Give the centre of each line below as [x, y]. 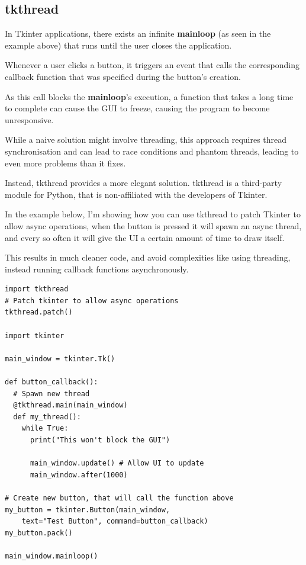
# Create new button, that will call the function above [119, 498]
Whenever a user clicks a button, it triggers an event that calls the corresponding [152, 65]
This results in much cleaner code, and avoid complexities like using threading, [148, 257]
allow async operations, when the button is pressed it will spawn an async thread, [153, 225]
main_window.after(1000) [79, 475]
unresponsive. [29, 119]
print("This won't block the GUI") [100, 440]
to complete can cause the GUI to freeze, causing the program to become [137, 108]
